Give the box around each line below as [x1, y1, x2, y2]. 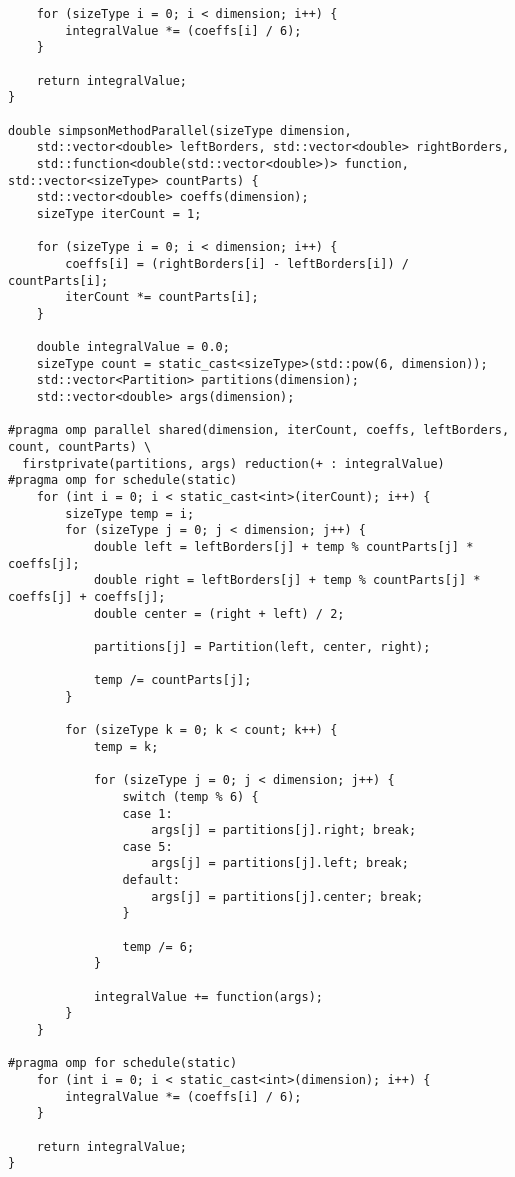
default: [122, 873, 180, 888]
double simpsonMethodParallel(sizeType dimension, [8, 123, 352, 138]
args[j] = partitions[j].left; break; [151, 856, 409, 871]
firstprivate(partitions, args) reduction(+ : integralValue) [22, 456, 445, 471]
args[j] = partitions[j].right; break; [151, 823, 417, 838]
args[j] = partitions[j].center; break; [151, 889, 424, 904]
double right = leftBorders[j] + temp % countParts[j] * [93, 573, 481, 588]
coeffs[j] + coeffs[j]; [8, 589, 166, 604]
